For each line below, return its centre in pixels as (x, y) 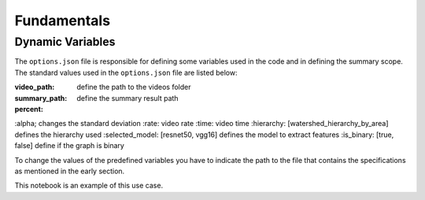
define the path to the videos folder (134, 87)
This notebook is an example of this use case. (89, 186)
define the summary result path (128, 98)
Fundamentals (62, 20)
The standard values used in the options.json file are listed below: (126, 72)
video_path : (35, 87)
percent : (29, 109)
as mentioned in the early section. (70, 171)
